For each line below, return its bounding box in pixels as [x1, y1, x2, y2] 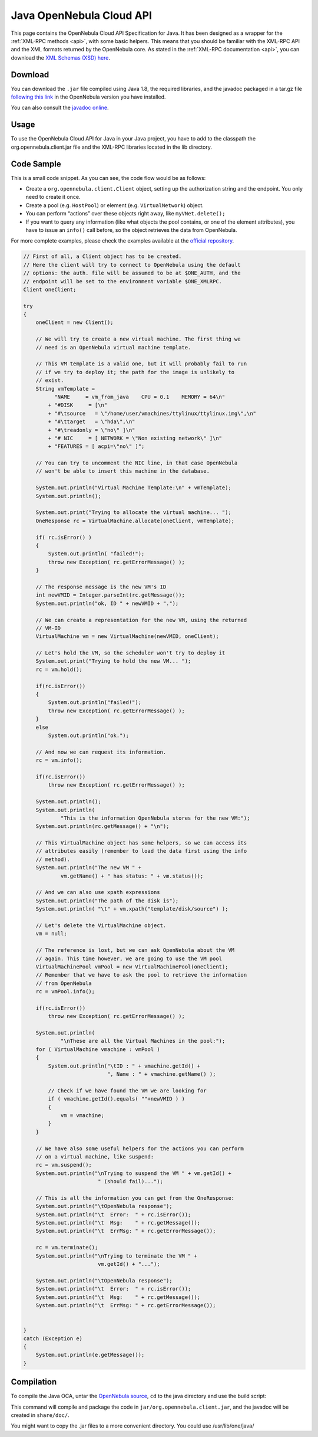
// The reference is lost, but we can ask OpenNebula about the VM [35, 947, 235, 954]
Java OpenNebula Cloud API [11, 9, 153, 22]
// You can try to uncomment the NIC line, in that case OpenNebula [35, 460, 238, 466]
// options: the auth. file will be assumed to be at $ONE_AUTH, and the [23, 270, 241, 277]
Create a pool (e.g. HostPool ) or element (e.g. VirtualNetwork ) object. [25, 201, 204, 209]
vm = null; [35, 930, 67, 937]
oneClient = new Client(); [35, 319, 114, 326]
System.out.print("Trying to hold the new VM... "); [35, 658, 191, 665]
